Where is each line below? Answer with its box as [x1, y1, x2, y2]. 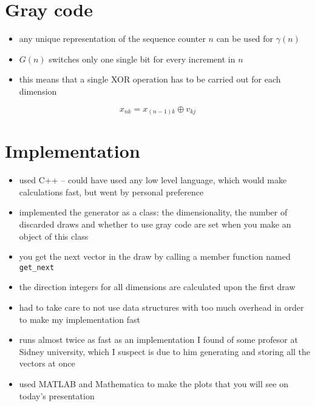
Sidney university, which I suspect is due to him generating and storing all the [19, 345, 311, 357]
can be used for [216, 32, 274, 45]
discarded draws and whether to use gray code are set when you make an [19, 217, 291, 230]
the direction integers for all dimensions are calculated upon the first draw [19, 280, 296, 293]
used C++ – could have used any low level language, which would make [19, 174, 287, 186]
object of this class [19, 229, 89, 242]
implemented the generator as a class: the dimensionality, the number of [19, 206, 288, 218]
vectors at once [19, 357, 75, 370]
